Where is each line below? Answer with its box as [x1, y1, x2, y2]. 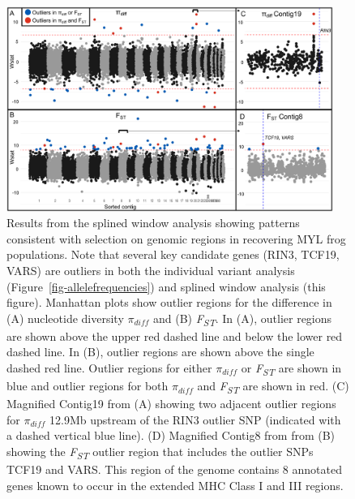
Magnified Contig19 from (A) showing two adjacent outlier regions [6, 395, 336, 412]
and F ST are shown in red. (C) [197, 377, 349, 396]
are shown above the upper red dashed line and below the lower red [6, 327, 343, 344]
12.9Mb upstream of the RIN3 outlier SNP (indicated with [49, 411, 341, 428]
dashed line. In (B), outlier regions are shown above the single [6, 343, 314, 360]
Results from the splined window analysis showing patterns [6, 214, 300, 231]
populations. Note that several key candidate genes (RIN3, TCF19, [6, 246, 340, 263]
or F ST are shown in [241, 359, 342, 378]
